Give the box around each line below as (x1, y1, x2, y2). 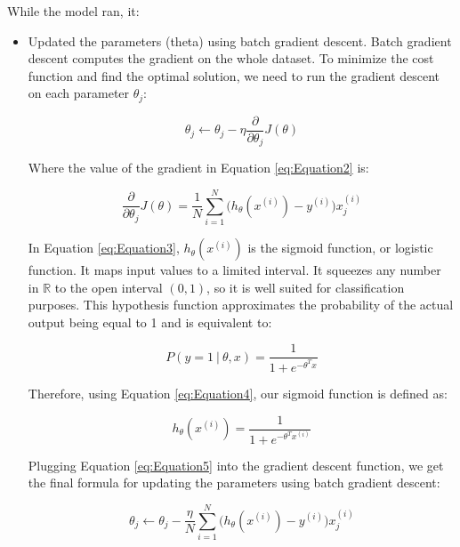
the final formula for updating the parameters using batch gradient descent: (28, 473, 440, 492)
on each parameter (28, 84, 130, 102)
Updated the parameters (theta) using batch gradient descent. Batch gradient (28, 31, 452, 50)
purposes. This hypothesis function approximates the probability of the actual (28, 295, 454, 314)
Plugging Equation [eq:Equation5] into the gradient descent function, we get (28, 455, 444, 474)
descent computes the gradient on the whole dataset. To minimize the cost (28, 49, 434, 68)
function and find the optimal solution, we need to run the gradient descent (28, 66, 440, 84)
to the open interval (54, 278, 163, 296)
